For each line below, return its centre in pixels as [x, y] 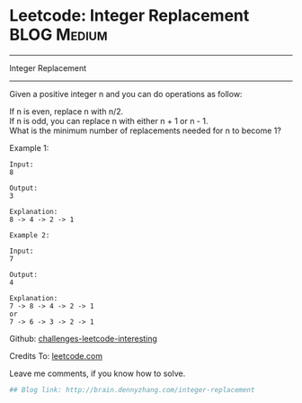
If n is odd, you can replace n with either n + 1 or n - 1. [109, 121]
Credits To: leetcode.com [56, 355]
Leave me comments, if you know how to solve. [98, 373]
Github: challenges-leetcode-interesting [83, 338]
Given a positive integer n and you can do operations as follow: [126, 94]
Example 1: [29, 148]
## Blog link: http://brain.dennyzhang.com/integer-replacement [132, 390]
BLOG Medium [58, 35]
